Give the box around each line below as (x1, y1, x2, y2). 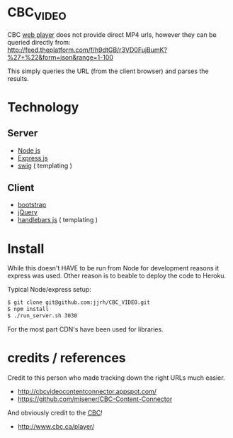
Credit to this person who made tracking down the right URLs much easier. (7, 373, 225, 382)
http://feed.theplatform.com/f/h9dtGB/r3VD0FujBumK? (7, 45, 168, 54)
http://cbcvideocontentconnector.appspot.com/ (17, 387, 157, 395)
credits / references (7, 350, 126, 366)
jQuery (17, 208, 38, 217)
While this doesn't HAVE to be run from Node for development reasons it (7, 264, 220, 273)
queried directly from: (7, 38, 71, 46)
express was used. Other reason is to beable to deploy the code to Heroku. (7, 271, 227, 280)
